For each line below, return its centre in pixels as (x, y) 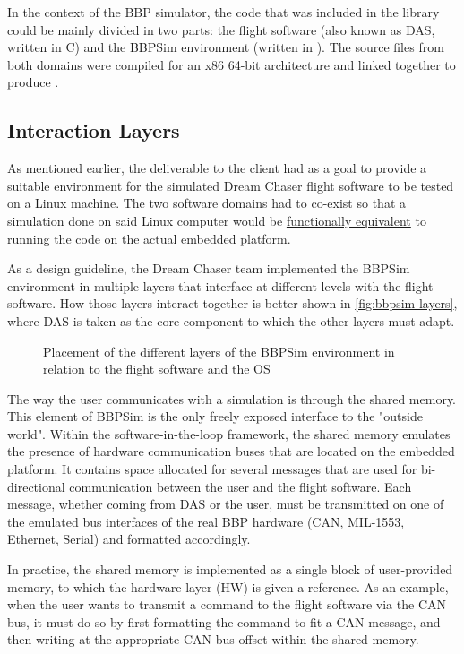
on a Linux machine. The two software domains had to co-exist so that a (206, 203)
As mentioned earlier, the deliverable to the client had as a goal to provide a (217, 168)
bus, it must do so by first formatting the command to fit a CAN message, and (224, 621)
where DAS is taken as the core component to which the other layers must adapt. (231, 320)
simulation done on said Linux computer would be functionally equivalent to (217, 220)
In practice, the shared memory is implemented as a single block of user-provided (230, 569)
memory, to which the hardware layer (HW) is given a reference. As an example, (228, 586)
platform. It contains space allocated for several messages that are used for (212, 469)
